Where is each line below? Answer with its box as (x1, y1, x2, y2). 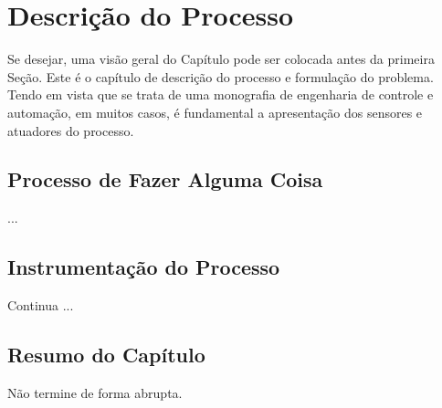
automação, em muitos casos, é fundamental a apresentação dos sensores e (7, 102, 423, 121)
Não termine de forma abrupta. (7, 382, 183, 402)
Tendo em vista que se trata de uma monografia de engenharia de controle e (7, 85, 434, 104)
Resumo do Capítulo (7, 340, 205, 369)
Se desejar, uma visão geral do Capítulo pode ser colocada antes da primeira (7, 49, 435, 68)
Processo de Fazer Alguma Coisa (7, 165, 323, 194)
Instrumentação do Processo (7, 253, 280, 281)
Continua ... (7, 296, 74, 315)
